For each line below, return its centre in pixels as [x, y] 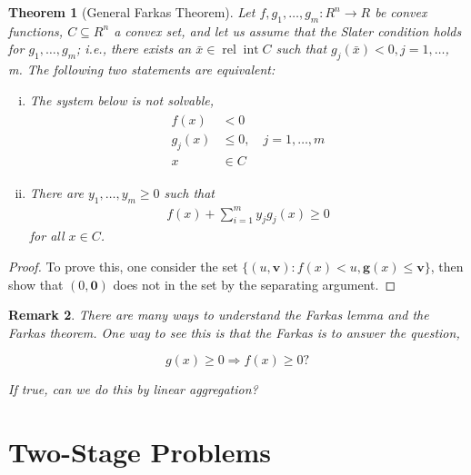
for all [47, 236]
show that [36, 284]
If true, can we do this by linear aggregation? [133, 389]
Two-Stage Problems [140, 452]
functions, [36, 30]
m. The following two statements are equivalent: [142, 69]
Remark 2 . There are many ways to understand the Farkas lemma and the [219, 315]
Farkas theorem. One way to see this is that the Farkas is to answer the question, [234, 332]
